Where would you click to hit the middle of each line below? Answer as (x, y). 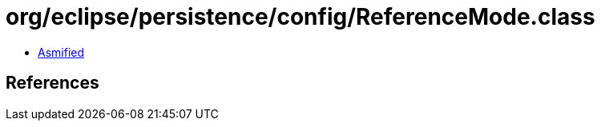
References (52, 83)
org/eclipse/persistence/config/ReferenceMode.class (300, 17)
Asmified (61, 52)
